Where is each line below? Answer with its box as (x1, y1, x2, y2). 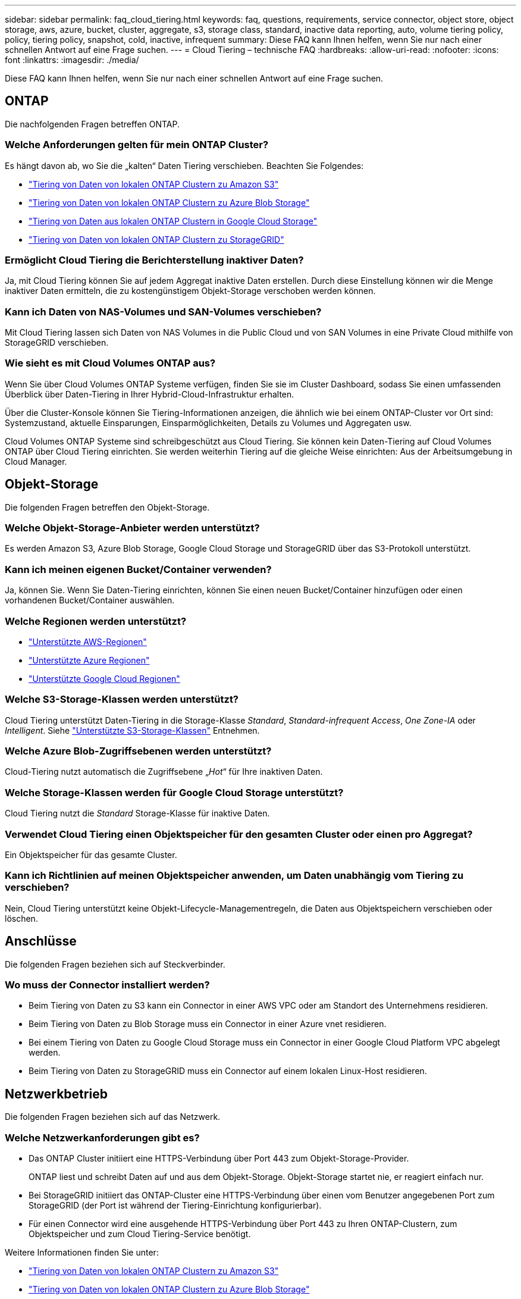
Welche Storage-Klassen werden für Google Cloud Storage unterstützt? (5, 786, 344, 799)
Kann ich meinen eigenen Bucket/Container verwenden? (5, 563, 272, 575)
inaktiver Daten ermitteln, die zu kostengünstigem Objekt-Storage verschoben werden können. (5, 286, 376, 296)
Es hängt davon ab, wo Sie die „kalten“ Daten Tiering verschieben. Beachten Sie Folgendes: (5, 160, 364, 171)
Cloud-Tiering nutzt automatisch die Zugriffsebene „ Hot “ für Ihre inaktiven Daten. (5, 766, 323, 777)
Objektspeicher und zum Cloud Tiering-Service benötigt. (29, 1228, 251, 1239)
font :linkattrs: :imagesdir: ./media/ (5, 55, 139, 65)
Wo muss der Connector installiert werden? (5, 978, 210, 991)
